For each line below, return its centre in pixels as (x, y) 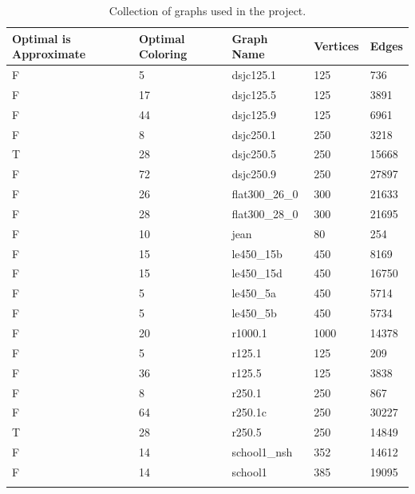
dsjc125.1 (254, 75)
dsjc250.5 (254, 154)
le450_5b (254, 313)
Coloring (163, 54)
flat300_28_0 (265, 213)
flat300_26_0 (265, 194)
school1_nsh (262, 452)
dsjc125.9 (254, 114)
